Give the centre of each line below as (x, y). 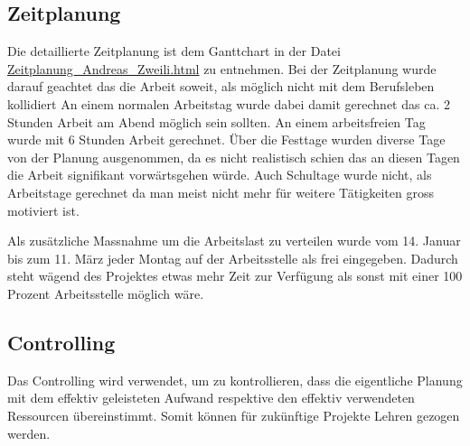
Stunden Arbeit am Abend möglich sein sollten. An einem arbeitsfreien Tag (216, 121)
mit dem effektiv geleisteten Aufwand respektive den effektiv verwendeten (211, 398)
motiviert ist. (43, 210)
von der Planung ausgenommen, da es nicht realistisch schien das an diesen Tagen (234, 157)
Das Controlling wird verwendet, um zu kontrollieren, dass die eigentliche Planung (235, 380)
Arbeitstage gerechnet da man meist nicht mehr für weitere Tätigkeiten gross (221, 192)
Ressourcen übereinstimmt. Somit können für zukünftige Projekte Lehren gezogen (234, 415)
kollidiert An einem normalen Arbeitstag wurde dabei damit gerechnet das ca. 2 (229, 103)
